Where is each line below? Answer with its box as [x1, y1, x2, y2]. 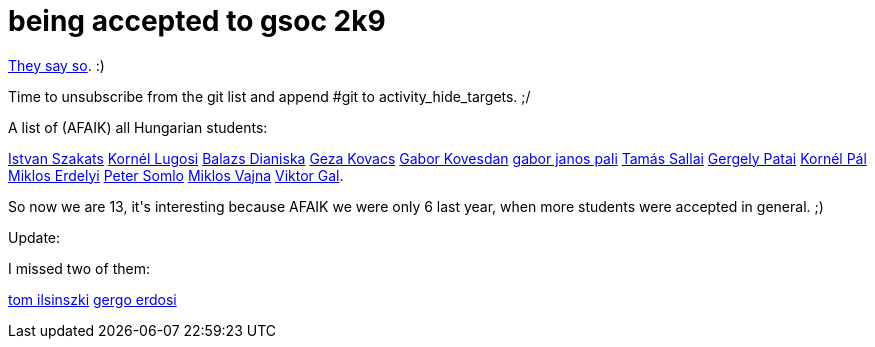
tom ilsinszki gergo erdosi [8, 290, 177, 308]
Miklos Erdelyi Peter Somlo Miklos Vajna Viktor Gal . [8, 166, 344, 184]
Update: [8, 228, 61, 246]
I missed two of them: [8, 259, 150, 277]
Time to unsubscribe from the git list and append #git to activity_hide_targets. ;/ [8, 87, 531, 105]
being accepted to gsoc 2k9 [8, 4, 386, 38]
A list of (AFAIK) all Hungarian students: [8, 118, 268, 136]
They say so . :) [8, 56, 105, 74]
